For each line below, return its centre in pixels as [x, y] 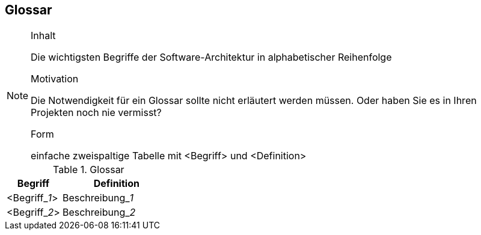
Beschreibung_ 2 [99, 212]
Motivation [55, 79]
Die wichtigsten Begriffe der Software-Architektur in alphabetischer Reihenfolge [211, 57]
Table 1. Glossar [89, 170]
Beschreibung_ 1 [98, 198]
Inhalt [43, 36]
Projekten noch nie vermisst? [96, 113]
